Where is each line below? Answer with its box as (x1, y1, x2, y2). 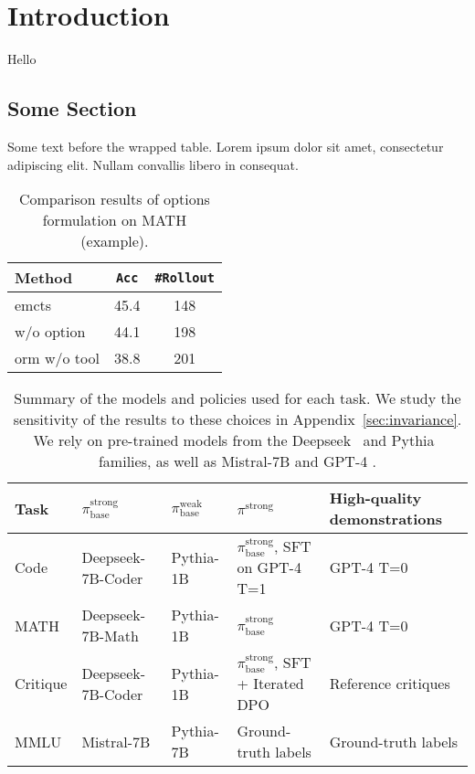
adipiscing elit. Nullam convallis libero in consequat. (7, 154, 299, 174)
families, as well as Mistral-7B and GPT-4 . (98, 451, 377, 472)
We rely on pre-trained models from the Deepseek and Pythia (33, 429, 435, 451)
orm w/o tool (15, 347, 100, 369)
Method (15, 267, 73, 289)
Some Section (7, 94, 137, 122)
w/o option (15, 321, 86, 343)
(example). (80, 230, 149, 252)
